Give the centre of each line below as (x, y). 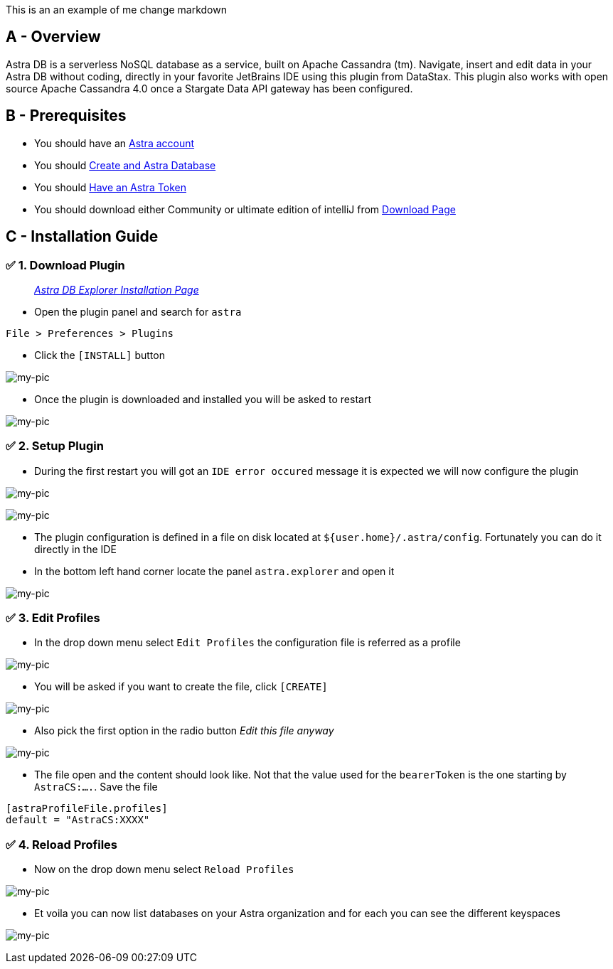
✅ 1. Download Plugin (65, 265)
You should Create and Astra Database (125, 165)
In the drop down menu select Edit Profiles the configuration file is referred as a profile (247, 643)
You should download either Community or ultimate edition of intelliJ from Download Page (245, 209)
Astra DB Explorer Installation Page (117, 289)
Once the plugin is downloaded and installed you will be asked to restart (203, 399)
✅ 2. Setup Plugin (55, 446)
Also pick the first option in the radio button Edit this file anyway (184, 731)
